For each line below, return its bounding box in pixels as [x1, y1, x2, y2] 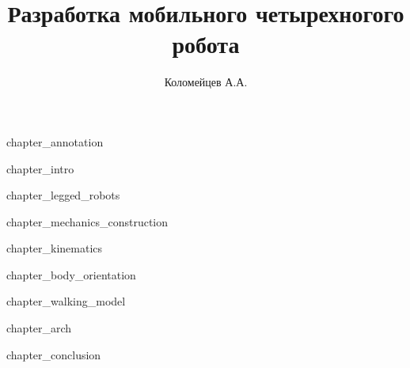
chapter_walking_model [6, 293, 126, 309]
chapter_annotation [6, 133, 104, 150]
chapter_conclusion [6, 346, 101, 362]
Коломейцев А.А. [164, 74, 248, 90]
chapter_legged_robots [6, 187, 120, 203]
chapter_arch [6, 320, 72, 336]
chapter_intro [6, 160, 74, 176]
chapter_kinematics [6, 240, 103, 256]
